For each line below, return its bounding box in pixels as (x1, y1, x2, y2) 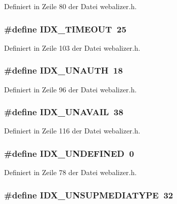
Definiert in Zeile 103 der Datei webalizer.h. (4, 42, 140, 53)
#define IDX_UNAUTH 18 (4, 64, 123, 77)
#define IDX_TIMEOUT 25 (4, 22, 127, 35)
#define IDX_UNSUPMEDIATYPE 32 (4, 188, 173, 201)
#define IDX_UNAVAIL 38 (4, 106, 124, 118)
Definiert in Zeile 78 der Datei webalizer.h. (4, 167, 137, 178)
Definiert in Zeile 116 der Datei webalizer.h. (4, 125, 140, 136)
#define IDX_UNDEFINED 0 (4, 147, 134, 159)
